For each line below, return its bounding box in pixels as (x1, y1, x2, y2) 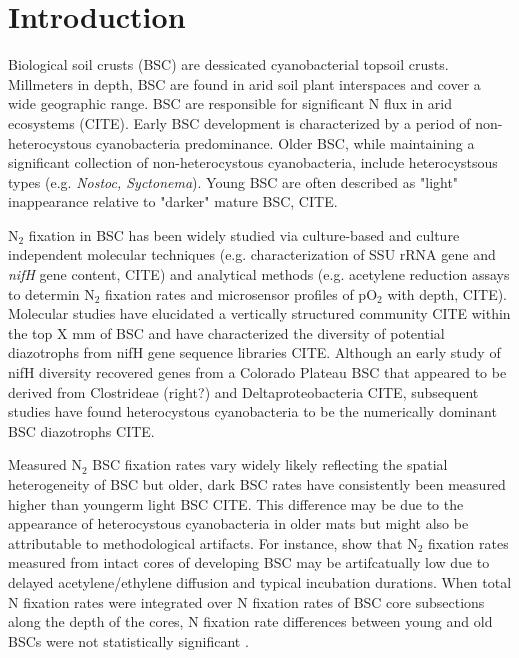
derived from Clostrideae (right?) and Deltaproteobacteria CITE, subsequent (8, 381, 479, 402)
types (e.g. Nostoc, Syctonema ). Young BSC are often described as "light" (8, 171, 459, 192)
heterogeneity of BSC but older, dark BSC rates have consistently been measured (8, 474, 506, 494)
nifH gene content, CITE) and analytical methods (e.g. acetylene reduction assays (8, 264, 510, 285)
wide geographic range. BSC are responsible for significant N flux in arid (8, 93, 453, 114)
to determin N (8, 283, 95, 304)
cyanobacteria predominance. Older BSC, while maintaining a (96, 132, 475, 153)
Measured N (8, 454, 83, 475)
